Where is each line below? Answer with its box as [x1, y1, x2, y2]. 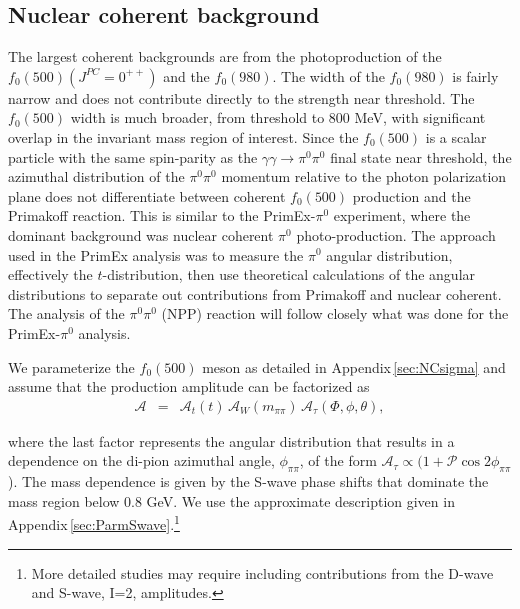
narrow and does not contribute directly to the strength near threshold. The [8, 87, 475, 108]
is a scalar [425, 126, 487, 147]
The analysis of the [8, 303, 125, 324]
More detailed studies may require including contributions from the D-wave [31, 562, 494, 583]
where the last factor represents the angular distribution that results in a [8, 430, 455, 451]
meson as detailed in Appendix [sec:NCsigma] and [202, 356, 506, 377]
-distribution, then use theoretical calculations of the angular [102, 264, 476, 285]
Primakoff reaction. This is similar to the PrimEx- [8, 205, 316, 226]
